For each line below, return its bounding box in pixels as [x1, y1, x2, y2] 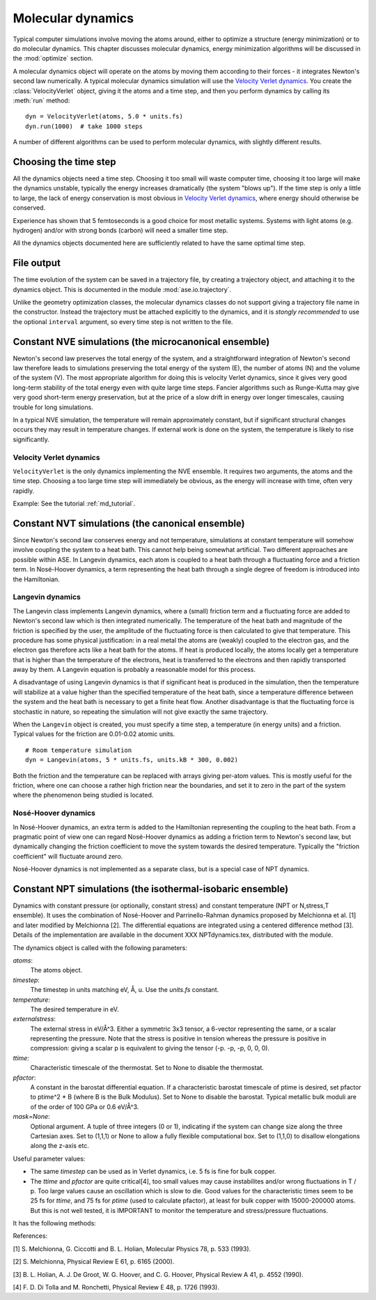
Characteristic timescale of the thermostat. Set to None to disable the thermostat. [30, 1064, 264, 1072]
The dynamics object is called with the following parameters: [13, 943, 187, 951]
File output [13, 257, 61, 269]
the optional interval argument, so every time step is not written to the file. [13, 317, 233, 326]
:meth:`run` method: [13, 96, 70, 105]
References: [13, 1232, 48, 1240]
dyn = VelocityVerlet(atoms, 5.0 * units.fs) [25, 112, 184, 121]
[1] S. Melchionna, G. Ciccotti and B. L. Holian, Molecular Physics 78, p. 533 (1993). [13, 1244, 251, 1253]
